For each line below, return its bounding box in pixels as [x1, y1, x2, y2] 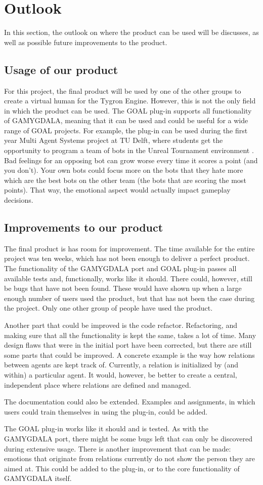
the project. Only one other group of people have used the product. [4, 303, 213, 313]
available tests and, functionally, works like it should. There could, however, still [4, 273, 252, 283]
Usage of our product [4, 61, 118, 77]
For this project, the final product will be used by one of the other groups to [4, 85, 241, 96]
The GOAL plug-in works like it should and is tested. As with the [4, 423, 208, 434]
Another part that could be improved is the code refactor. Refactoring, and [4, 320, 237, 330]
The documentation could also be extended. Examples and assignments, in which [4, 396, 255, 407]
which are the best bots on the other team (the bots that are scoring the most [4, 174, 246, 185]
